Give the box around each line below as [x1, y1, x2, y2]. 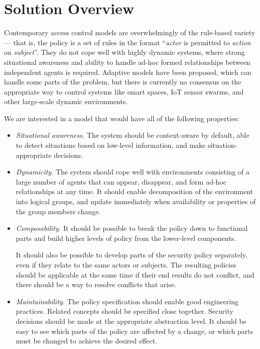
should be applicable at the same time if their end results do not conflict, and [16, 269, 254, 280]
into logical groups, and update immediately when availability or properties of [16, 196, 256, 207]
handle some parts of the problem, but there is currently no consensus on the [4, 76, 241, 87]
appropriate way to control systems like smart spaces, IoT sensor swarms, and [4, 86, 244, 97]
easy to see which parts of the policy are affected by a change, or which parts [16, 325, 253, 336]
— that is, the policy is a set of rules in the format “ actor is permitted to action [4, 37, 251, 47]
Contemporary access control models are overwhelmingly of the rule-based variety [4, 27, 255, 38]
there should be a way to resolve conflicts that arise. [16, 279, 177, 290]
